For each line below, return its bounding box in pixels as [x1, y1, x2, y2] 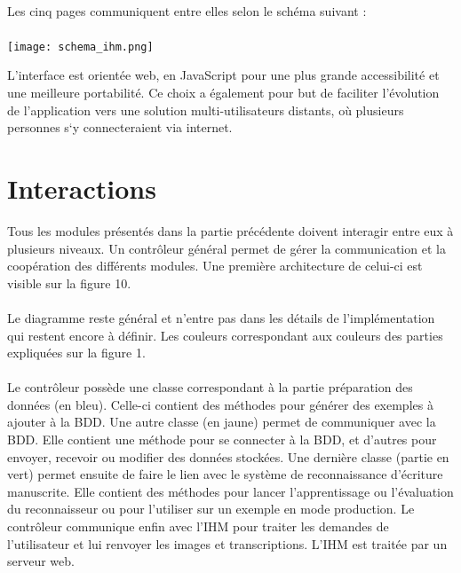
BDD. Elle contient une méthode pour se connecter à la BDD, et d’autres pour [7, 430, 437, 449]
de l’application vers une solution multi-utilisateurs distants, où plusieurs [7, 100, 404, 119]
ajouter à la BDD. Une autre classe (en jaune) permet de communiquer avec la [7, 412, 436, 431]
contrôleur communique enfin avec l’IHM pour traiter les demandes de [7, 517, 389, 536]
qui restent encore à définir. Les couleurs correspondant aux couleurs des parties [7, 326, 443, 344]
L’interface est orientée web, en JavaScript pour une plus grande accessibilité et [7, 66, 440, 84]
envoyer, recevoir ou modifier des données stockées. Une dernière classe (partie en [7, 447, 449, 466]
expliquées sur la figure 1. [7, 343, 146, 362]
